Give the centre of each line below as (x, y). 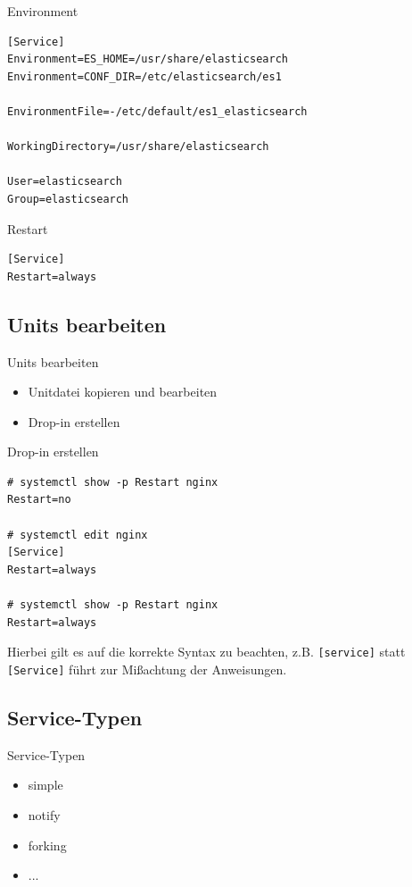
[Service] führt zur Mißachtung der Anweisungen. (147, 669)
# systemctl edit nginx (78, 535)
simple (45, 785)
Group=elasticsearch (68, 199)
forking (47, 845)
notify (44, 814)
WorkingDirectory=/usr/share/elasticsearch (138, 147)
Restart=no (39, 500)
